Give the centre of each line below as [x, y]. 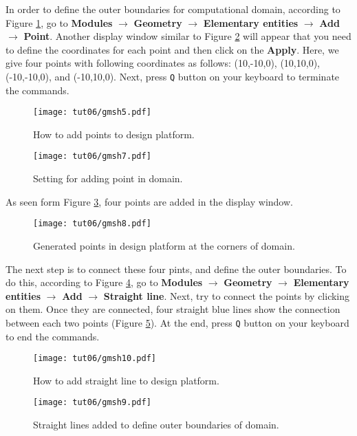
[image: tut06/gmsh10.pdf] [95, 359]
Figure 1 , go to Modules [59, 22]
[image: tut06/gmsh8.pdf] [92, 224]
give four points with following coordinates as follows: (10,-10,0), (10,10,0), [163, 63]
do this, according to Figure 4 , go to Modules [104, 282]
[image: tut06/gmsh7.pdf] [92, 156]
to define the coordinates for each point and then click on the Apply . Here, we [172, 49]
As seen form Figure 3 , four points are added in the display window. [149, 201]
